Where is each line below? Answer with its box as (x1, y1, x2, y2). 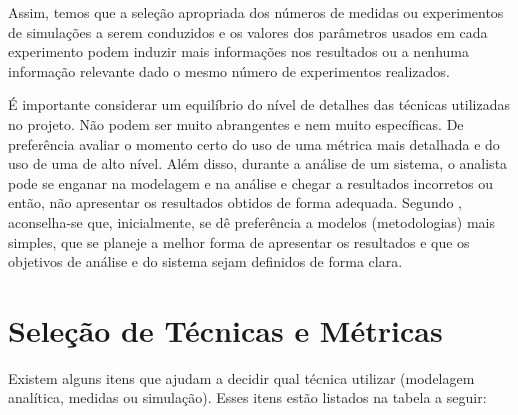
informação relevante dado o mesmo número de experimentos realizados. (8, 60, 450, 81)
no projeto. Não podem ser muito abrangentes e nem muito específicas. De (8, 113, 464, 134)
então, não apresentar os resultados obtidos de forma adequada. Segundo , (8, 192, 463, 213)
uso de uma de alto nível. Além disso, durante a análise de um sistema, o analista (8, 153, 508, 174)
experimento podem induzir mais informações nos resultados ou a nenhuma (8, 41, 469, 62)
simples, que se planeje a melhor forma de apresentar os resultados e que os (8, 231, 470, 252)
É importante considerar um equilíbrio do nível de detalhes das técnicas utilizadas (8, 94, 511, 115)
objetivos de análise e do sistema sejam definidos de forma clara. (8, 251, 403, 272)
